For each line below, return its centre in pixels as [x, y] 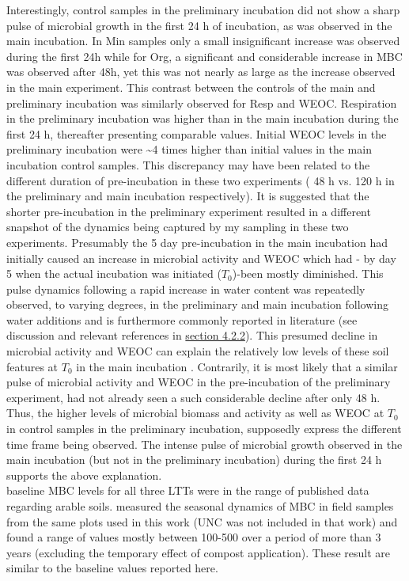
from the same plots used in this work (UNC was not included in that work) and [202, 521]
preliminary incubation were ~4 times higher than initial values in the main [189, 149]
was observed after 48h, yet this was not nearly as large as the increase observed [201, 72]
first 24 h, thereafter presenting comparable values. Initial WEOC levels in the [197, 133]
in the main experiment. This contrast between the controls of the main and [191, 87]
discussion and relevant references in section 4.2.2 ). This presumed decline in [192, 335]
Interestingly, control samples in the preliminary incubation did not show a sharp [203, 9]
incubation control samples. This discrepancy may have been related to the [188, 164]
